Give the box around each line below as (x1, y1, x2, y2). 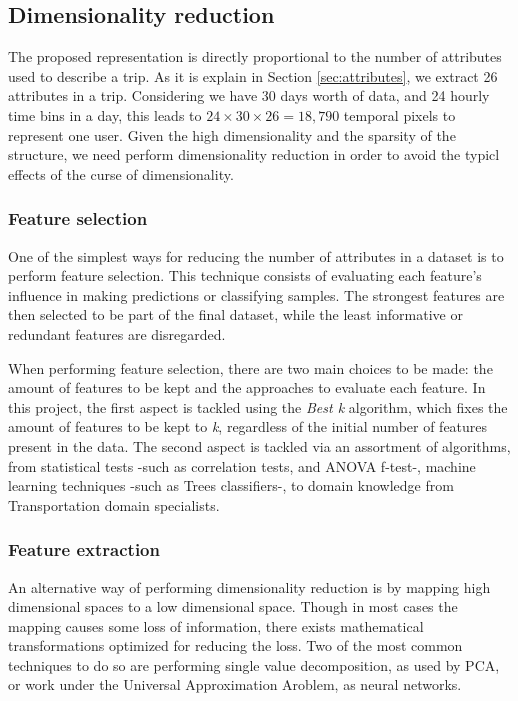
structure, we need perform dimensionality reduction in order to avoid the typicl (8, 144, 500, 165)
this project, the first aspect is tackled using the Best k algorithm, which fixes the (8, 396, 508, 417)
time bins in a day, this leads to (8, 104, 202, 125)
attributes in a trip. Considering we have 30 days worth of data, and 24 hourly (8, 85, 490, 106)
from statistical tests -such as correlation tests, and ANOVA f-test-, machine (8, 455, 476, 476)
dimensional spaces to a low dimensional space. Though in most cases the (8, 596, 458, 617)
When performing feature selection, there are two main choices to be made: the (8, 357, 493, 378)
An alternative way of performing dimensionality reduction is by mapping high (8, 576, 491, 597)
